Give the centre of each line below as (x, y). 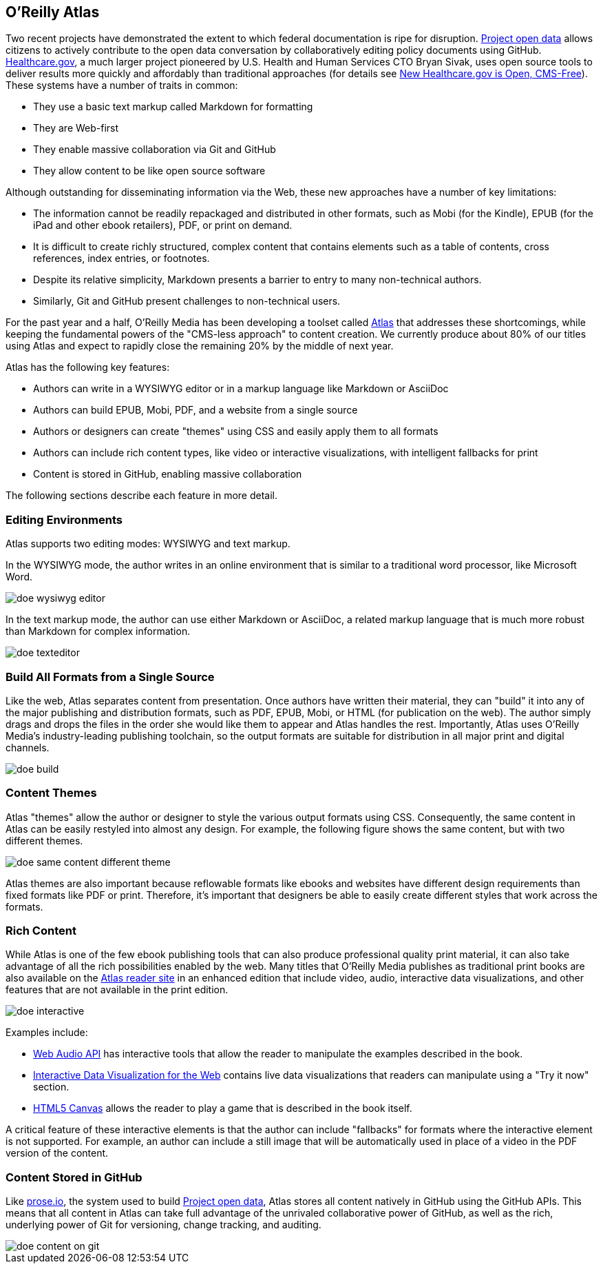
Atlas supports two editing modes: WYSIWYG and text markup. (148, 544)
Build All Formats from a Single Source (110, 677)
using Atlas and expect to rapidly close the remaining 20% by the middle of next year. (200, 346)
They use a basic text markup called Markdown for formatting (173, 107)
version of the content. (57, 1153)
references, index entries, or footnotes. (121, 258)
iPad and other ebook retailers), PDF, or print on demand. (163, 225)
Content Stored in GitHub (74, 1177)
